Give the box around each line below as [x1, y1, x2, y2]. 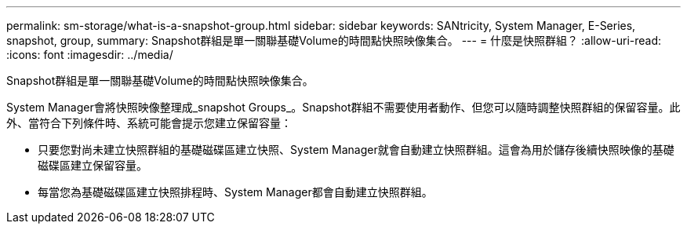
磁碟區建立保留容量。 [38, 159, 147, 172]
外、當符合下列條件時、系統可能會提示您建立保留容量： [6, 116, 292, 130]
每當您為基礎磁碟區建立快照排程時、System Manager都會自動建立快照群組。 [38, 185, 433, 199]
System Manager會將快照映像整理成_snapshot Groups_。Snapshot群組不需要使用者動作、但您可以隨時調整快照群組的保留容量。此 [6, 100, 681, 114]
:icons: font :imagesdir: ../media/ [6, 48, 173, 61]
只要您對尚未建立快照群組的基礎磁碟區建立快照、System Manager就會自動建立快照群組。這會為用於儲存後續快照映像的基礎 [38, 143, 674, 156]
